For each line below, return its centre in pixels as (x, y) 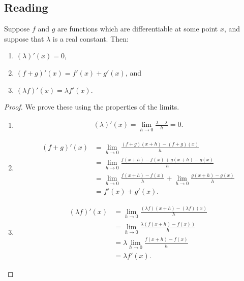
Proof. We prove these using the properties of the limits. (92, 107)
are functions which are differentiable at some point (138, 29)
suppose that (24, 38)
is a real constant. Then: (90, 38)
